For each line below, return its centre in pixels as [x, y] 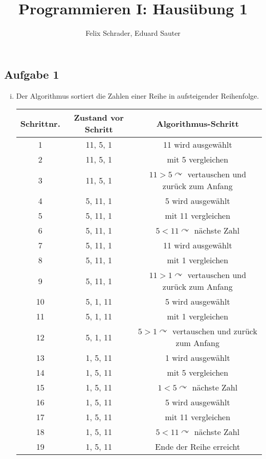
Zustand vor [99, 118]
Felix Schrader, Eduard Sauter [133, 33]
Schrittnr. [40, 123]
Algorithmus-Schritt [197, 123]
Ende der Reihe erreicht [198, 447]
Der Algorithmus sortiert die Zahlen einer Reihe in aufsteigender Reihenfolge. [138, 95]
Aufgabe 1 [32, 74]
